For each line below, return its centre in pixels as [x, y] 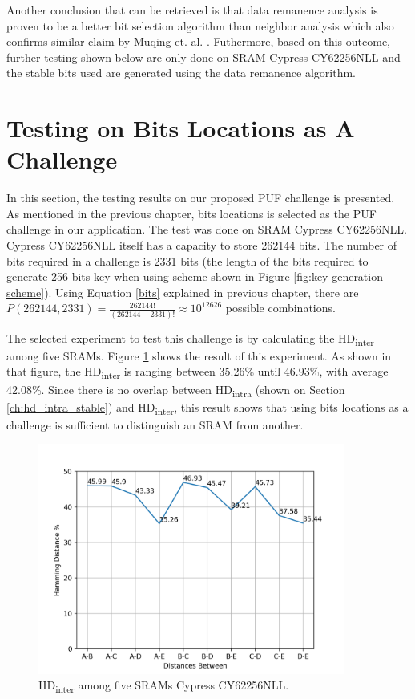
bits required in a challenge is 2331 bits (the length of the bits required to [187, 260]
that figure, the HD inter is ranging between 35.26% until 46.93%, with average [197, 372]
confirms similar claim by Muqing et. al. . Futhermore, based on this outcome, [199, 41]
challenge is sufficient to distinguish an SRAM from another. [155, 424]
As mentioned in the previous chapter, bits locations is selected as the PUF [191, 213]
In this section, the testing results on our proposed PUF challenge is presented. [201, 198]
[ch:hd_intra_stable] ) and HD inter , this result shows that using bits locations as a [207, 408]
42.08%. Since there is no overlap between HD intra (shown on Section [176, 390]
